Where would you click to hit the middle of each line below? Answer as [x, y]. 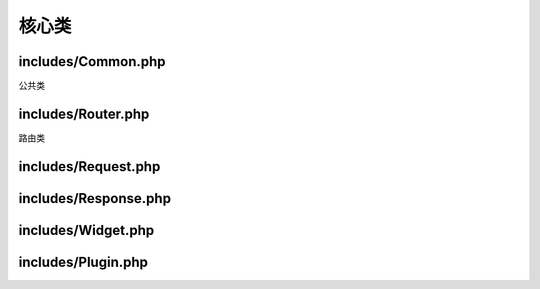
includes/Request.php [89, 166]
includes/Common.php [92, 61]
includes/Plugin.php [83, 261]
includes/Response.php [95, 198]
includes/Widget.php [86, 230]
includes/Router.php [84, 113]
